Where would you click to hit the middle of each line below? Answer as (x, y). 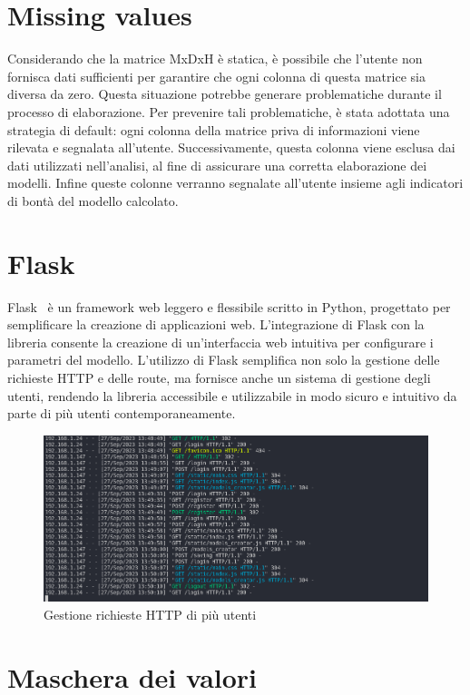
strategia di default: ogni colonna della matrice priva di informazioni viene (214, 129)
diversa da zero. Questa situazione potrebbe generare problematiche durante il (225, 94)
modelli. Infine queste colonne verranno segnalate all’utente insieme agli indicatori (235, 183)
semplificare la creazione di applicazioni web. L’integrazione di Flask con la (216, 324)
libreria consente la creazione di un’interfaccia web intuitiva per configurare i (220, 342)
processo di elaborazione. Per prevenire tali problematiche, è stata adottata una (229, 111)
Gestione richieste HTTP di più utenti (150, 614)
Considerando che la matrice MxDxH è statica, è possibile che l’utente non (215, 59)
